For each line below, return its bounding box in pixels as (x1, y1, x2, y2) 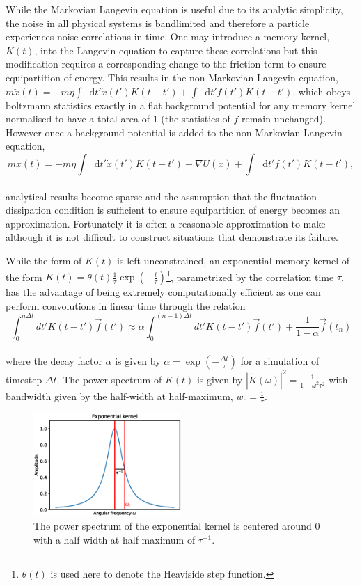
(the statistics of (161, 111, 230, 126)
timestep (6, 372, 42, 386)
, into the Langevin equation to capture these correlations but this (34, 42, 317, 57)
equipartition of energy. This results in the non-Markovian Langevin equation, (6, 70, 338, 84)
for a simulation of (240, 354, 320, 368)
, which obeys (292, 84, 351, 98)
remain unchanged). (241, 111, 326, 126)
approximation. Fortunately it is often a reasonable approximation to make (6, 216, 326, 230)
